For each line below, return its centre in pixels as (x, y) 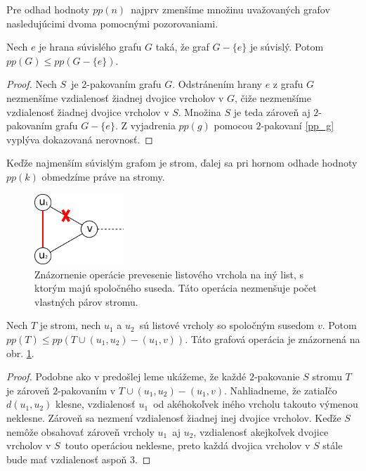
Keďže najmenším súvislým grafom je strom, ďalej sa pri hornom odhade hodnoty (182, 163)
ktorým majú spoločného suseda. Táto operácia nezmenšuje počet (176, 288)
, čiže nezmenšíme (273, 97)
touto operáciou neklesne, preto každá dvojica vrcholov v (188, 445)
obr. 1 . (20, 353)
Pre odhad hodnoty (48, 9)
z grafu (288, 84)
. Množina (200, 111)
